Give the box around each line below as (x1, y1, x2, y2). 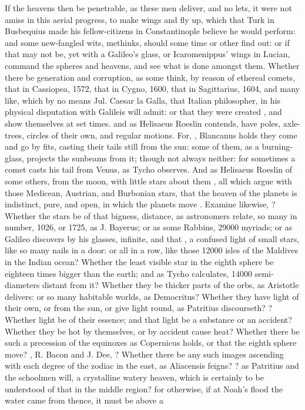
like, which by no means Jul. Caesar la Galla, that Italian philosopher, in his (5, 94, 280, 106)
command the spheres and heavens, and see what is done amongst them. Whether (5, 59, 300, 71)
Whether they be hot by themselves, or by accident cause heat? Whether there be (5, 325, 300, 337)
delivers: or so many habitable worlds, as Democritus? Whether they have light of (5, 290, 299, 302)
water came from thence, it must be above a (5, 394, 163, 406)
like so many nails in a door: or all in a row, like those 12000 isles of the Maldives (5, 244, 299, 256)
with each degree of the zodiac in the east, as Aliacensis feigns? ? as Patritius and (5, 359, 299, 372)
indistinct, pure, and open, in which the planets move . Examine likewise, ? (5, 198, 276, 210)
